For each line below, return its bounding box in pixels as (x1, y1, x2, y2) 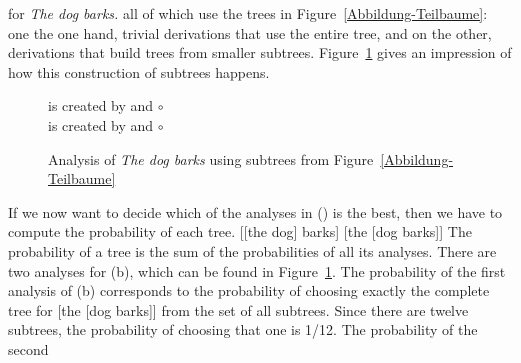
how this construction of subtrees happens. (8, 61, 270, 82)
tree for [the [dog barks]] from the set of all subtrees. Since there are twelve (8, 299, 469, 320)
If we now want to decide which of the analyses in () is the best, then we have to (8, 201, 503, 222)
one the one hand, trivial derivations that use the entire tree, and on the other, (8, 22, 492, 43)
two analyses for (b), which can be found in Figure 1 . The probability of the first (8, 260, 506, 281)
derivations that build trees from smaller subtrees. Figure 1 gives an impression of (8, 42, 512, 63)
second (8, 338, 49, 359)
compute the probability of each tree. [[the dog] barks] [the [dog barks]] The (8, 221, 472, 242)
